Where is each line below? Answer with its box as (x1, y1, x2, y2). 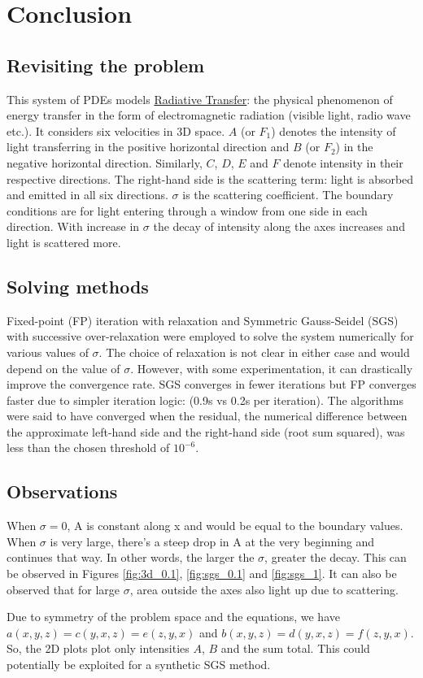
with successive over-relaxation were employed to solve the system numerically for (7, 328, 414, 345)
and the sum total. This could (220, 640, 370, 657)
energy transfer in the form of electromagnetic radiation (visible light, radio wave (7, 106, 411, 124)
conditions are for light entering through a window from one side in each (7, 202, 368, 219)
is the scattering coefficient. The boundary (182, 186, 394, 203)
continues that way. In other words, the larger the (7, 549, 255, 566)
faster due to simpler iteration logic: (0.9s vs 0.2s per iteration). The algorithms (7, 391, 403, 408)
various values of (7, 343, 89, 360)
